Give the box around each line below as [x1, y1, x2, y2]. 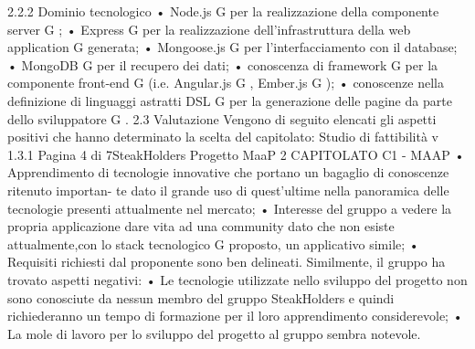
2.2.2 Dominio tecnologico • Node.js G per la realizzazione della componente [7, 2, 439, 20]
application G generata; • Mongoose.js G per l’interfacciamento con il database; [7, 37, 458, 57]
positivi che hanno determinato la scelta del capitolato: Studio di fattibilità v [7, 127, 438, 146]
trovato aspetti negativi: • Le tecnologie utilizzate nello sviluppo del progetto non [7, 270, 468, 289]
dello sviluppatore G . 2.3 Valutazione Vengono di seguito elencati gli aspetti [7, 109, 437, 128]
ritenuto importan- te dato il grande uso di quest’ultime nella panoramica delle [7, 180, 449, 199]
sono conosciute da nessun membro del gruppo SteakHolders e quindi [7, 288, 395, 307]
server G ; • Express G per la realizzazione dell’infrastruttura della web [7, 19, 411, 38]
